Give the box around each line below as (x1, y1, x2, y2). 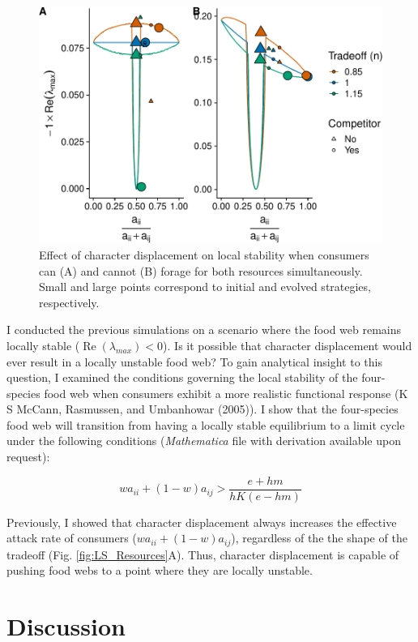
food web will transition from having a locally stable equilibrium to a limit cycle (6, 416, 405, 433)
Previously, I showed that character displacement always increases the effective (6, 513, 397, 530)
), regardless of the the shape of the (231, 529, 407, 546)
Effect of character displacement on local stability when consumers (39, 246, 369, 263)
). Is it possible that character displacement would (163, 336, 412, 353)
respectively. (39, 293, 100, 310)
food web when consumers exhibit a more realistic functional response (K (44, 384, 408, 401)
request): (6, 448, 50, 465)
